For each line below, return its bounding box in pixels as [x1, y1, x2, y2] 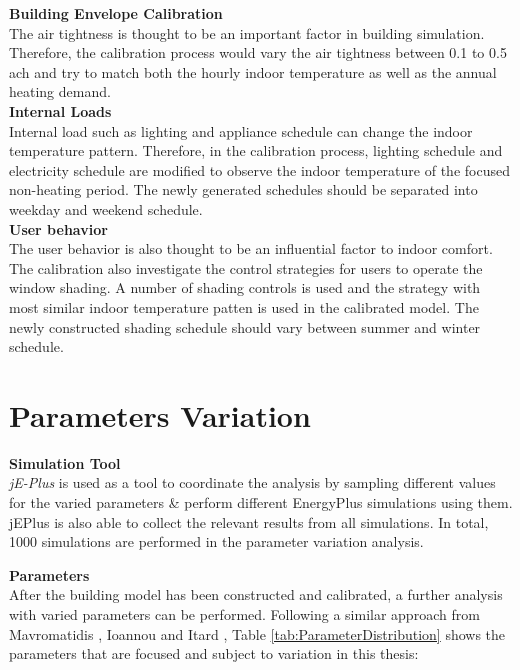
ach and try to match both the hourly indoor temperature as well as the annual [9, 61, 497, 82]
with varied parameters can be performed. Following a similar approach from [9, 603, 480, 624]
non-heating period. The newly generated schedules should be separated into [9, 179, 478, 200]
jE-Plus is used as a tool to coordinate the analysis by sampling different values [9, 472, 496, 493]
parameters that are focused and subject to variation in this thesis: [9, 643, 419, 664]
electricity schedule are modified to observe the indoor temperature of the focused [9, 159, 510, 180]
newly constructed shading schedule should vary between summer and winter [9, 316, 481, 337]
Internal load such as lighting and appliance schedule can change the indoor [9, 120, 473, 141]
